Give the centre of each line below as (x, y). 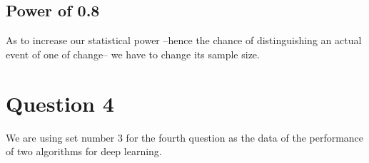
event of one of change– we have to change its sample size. (133, 54)
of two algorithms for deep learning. (84, 151)
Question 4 (60, 103)
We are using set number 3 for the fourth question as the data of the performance (185, 137)
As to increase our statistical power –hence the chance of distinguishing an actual (184, 40)
